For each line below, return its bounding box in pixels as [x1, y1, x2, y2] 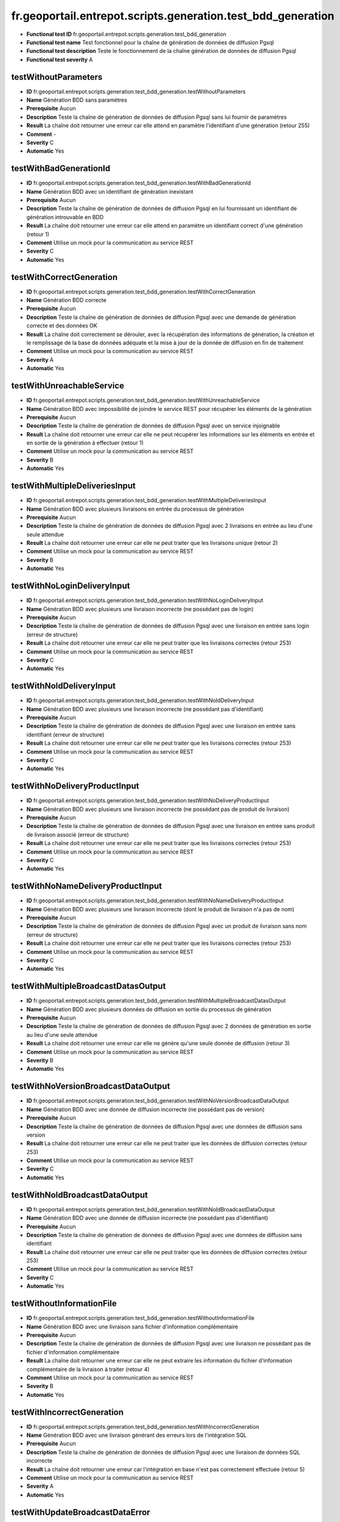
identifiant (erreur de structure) [26, 731, 105, 738]
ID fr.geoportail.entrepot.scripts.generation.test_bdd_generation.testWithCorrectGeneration [26, 288, 255, 295]
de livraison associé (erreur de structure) [26, 831, 129, 838]
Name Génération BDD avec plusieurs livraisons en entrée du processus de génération [26, 505, 245, 513]
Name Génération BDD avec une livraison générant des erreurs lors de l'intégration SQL [26, 1431, 247, 1439]
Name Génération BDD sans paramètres [26, 96, 128, 103]
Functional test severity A [26, 55, 93, 63]
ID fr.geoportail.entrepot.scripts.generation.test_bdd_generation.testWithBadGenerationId [26, 180, 251, 187]
